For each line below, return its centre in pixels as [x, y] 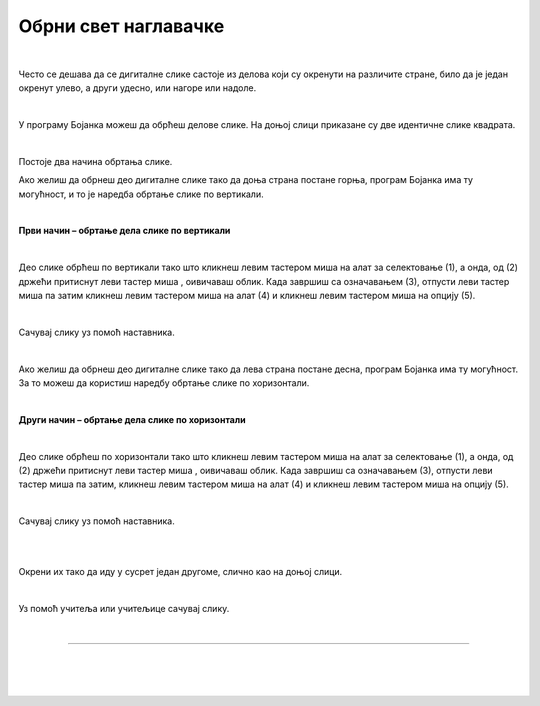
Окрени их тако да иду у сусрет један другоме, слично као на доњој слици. [180, 572]
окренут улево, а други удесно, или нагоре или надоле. [137, 88]
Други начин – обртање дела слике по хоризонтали [132, 419]
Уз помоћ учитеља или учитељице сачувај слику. [124, 609]
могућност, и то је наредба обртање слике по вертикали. [141, 194]
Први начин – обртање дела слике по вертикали [124, 231]
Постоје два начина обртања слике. [95, 161]
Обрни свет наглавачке [121, 26]
